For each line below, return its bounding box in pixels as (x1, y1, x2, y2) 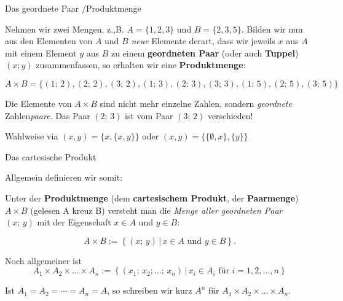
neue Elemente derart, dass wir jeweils (131, 34, 275, 47)
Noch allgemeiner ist (5, 254, 82, 267)
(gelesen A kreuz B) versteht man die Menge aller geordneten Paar (30, 203, 283, 216)
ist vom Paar (125, 109, 173, 122)
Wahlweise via (5, 130, 58, 143)
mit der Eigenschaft (37, 216, 111, 229)
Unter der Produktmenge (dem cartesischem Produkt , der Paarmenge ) (5, 191, 299, 204)
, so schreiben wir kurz (107, 284, 192, 297)
